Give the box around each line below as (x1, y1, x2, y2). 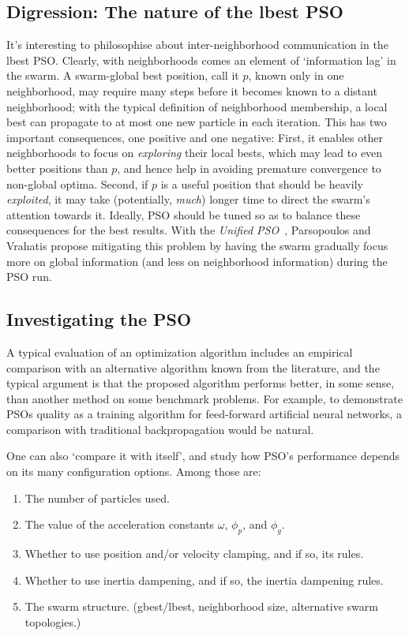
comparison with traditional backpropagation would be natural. (6, 421, 314, 437)
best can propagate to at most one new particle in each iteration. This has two (6, 114, 387, 130)
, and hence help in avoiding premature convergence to (117, 159, 381, 176)
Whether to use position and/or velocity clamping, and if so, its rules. (24, 545, 364, 562)
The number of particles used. (24, 489, 170, 506)
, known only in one (248, 67, 344, 84)
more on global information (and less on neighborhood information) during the (6, 253, 388, 269)
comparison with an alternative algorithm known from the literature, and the (6, 359, 380, 376)
